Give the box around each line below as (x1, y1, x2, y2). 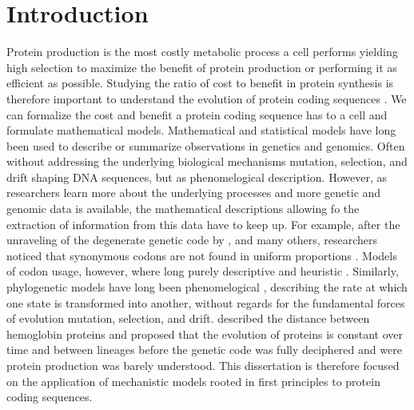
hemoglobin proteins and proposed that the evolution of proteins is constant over (6, 325, 404, 342)
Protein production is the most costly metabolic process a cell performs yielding (6, 43, 398, 60)
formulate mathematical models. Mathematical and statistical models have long (6, 122, 396, 139)
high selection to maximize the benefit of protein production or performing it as (6, 58, 397, 75)
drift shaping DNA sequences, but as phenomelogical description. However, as (6, 168, 387, 185)
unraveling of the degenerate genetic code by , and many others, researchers (6, 231, 377, 248)
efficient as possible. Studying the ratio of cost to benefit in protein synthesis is (6, 74, 394, 91)
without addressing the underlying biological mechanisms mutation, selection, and (6, 153, 408, 170)
